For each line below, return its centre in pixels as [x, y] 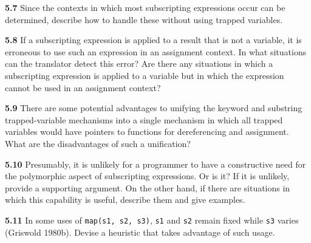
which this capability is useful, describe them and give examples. [125, 200]
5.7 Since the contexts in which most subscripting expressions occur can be [145, 7]
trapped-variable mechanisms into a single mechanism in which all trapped [144, 119]
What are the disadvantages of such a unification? [98, 143]
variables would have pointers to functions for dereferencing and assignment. [147, 132]
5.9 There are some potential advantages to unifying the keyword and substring [154, 108]
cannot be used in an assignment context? [83, 87]
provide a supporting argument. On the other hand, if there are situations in [148, 187]
